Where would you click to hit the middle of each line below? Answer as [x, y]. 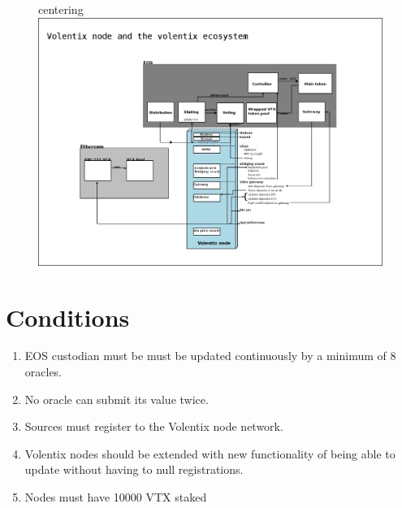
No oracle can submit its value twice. [117, 399]
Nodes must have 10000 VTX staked [116, 497]
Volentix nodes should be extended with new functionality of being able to [210, 453]
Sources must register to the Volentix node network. [154, 426]
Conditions [68, 317]
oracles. [43, 372]
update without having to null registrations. [134, 469]
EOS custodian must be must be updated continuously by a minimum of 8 [210, 356]
